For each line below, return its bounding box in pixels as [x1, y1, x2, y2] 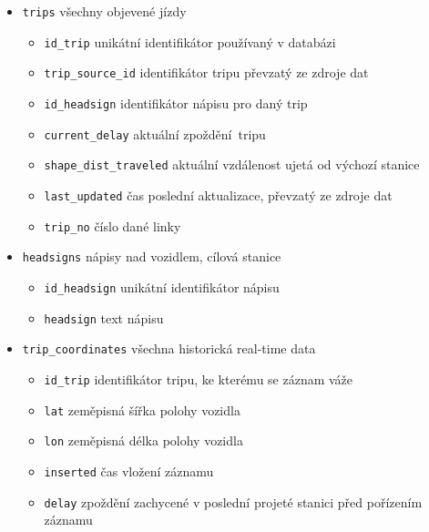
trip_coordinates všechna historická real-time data [22, 339, 316, 358]
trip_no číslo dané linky [44, 216, 181, 235]
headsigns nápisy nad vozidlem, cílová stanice [22, 247, 281, 266]
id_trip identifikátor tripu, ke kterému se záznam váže [44, 369, 353, 388]
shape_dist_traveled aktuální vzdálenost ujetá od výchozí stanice [44, 155, 420, 174]
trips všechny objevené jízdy [22, 2, 187, 20]
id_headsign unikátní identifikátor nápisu [44, 277, 280, 296]
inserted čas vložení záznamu [44, 461, 214, 480]
